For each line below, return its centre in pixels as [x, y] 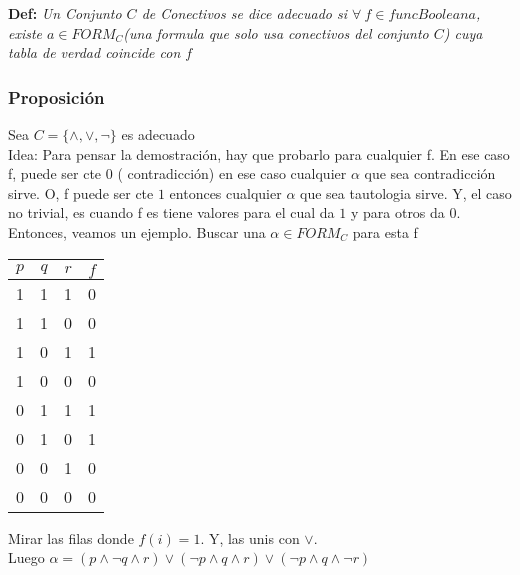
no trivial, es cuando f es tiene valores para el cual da [171, 212]
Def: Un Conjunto [65, 13]
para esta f [385, 231]
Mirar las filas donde [71, 537]
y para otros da [397, 212]
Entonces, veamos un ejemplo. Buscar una [137, 231]
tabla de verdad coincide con [94, 52]
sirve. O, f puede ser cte [81, 192]
